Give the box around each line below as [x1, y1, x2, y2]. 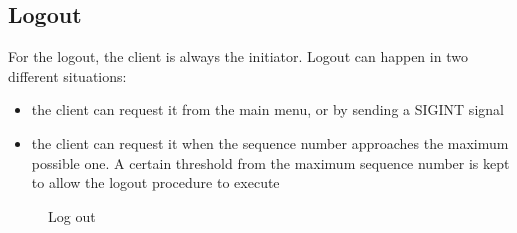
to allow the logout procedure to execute [31, 172, 280, 193]
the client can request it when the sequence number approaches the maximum [31, 132, 509, 153]
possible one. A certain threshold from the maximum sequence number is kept [31, 152, 510, 173]
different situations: [8, 65, 127, 86]
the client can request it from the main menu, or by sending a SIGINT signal [31, 99, 504, 120]
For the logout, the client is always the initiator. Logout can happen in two [8, 46, 468, 67]
